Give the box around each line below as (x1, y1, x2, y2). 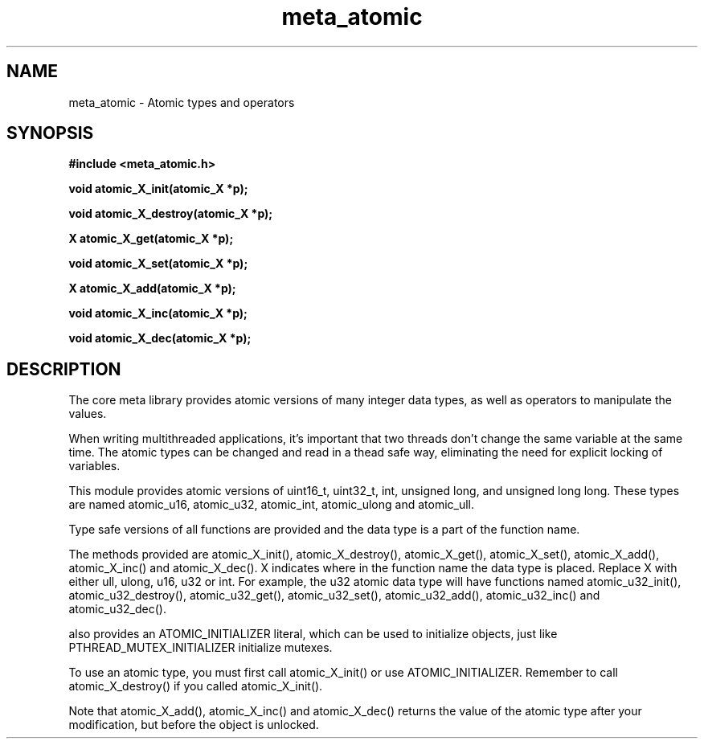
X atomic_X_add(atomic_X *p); (68, 281, 236, 296)
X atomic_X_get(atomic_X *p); (68, 231, 234, 246)
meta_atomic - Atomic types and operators (68, 95, 295, 109)
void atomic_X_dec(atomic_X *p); (68, 331, 252, 346)
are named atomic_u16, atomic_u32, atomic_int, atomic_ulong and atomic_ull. (68, 497, 475, 512)
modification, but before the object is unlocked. (68, 718, 319, 732)
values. (68, 407, 107, 421)
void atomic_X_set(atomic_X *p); (68, 256, 248, 271)
